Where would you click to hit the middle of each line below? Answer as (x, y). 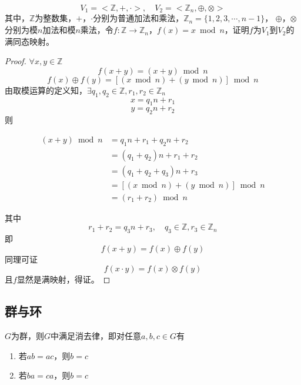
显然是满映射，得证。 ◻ (63, 279)
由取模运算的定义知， (46, 90)
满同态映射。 (29, 41)
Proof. (16, 61)
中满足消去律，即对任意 (96, 336)
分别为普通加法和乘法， (138, 18)
